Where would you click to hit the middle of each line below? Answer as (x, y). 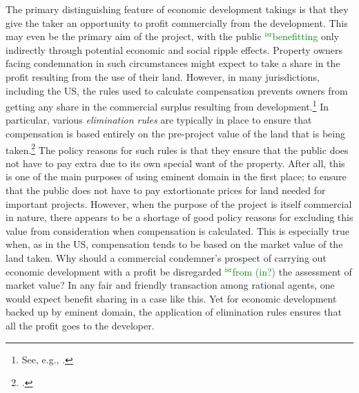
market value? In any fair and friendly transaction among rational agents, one (170, 285)
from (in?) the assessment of (292, 271)
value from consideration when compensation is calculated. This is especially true (177, 230)
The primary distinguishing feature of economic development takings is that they (177, 9)
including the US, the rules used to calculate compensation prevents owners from (177, 90)
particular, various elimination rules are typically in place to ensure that (159, 120)
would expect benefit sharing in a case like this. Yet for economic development (171, 298)
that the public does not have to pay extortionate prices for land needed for (166, 190)
